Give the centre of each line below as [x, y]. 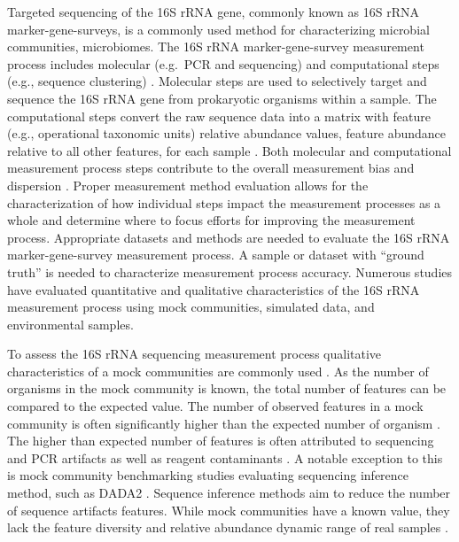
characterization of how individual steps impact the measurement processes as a [224, 202]
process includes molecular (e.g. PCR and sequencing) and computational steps [223, 63]
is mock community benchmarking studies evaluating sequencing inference [208, 475]
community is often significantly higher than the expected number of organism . [224, 423]
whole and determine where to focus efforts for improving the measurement [211, 220]
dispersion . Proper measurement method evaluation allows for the [188, 185]
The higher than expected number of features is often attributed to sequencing [221, 441]
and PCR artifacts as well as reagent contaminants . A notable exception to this [225, 457]
